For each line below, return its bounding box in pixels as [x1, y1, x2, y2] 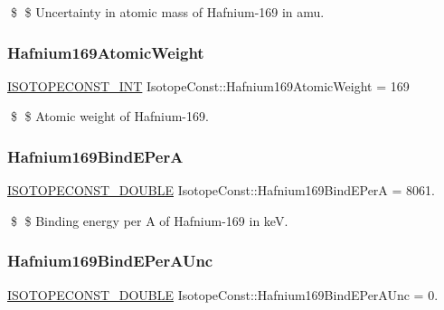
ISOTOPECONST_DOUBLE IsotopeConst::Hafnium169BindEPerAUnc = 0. [7, 285, 439, 304]
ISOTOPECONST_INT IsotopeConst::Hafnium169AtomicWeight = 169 [7, 76, 410, 95]
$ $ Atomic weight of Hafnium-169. [10, 107, 209, 126]
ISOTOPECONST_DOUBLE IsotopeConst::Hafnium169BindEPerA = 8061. [7, 181, 435, 200]
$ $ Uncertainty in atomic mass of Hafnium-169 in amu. [10, 3, 325, 21]
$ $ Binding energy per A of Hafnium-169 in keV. [10, 211, 288, 230]
